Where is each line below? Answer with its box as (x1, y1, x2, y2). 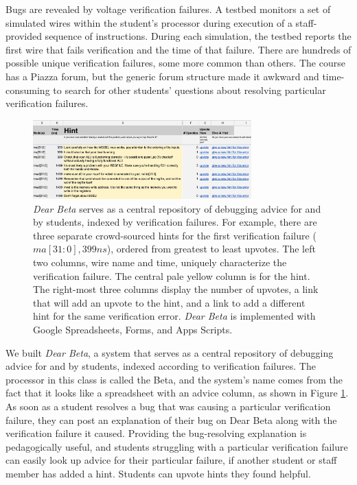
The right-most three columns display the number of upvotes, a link (33, 282, 319, 296)
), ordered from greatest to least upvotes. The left (106, 241, 316, 256)
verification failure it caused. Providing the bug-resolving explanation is (5, 426, 307, 440)
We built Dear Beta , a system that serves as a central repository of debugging (5, 345, 334, 359)
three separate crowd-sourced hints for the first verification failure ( (33, 228, 316, 242)
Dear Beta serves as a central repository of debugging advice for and (33, 201, 321, 215)
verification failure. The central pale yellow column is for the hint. (33, 268, 310, 283)
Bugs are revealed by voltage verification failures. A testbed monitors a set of (5, 2, 331, 16)
